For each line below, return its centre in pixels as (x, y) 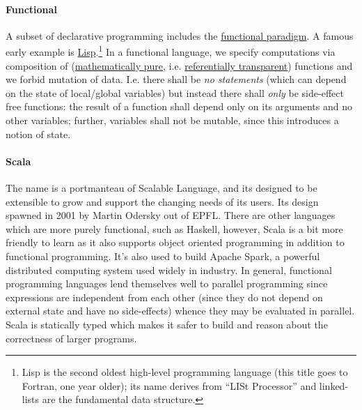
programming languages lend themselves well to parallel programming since (167, 283)
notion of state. (38, 134)
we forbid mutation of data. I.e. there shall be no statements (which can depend (176, 79)
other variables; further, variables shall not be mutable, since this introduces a (172, 120)
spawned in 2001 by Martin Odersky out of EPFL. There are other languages (171, 215)
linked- (334, 385)
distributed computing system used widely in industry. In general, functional (169, 269)
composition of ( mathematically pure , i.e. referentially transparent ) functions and (179, 65)
